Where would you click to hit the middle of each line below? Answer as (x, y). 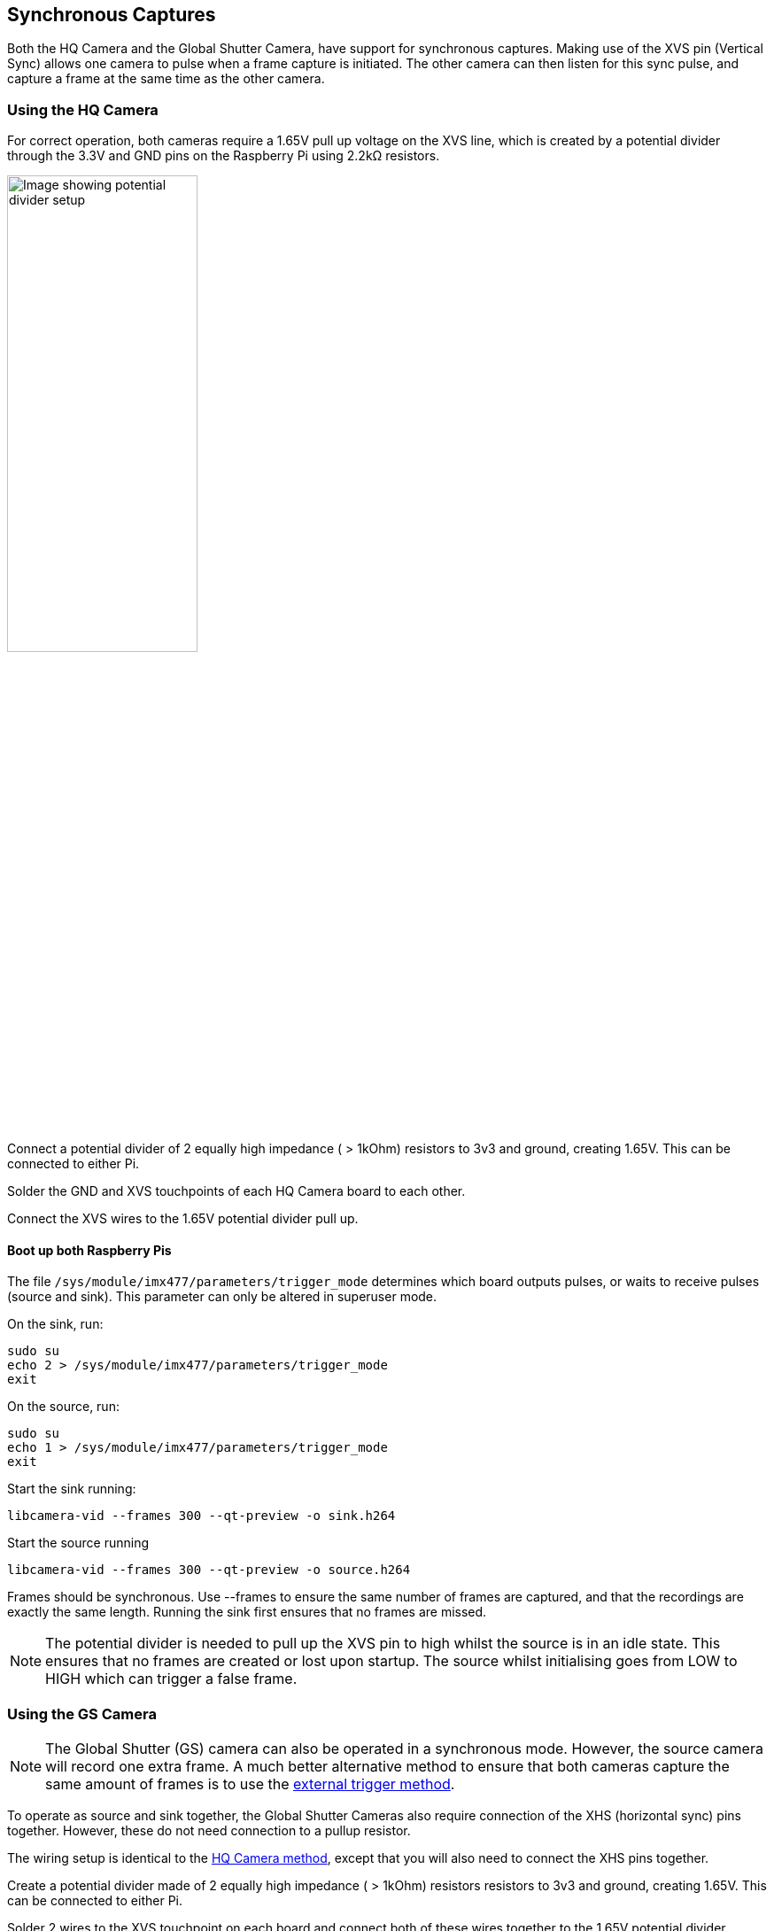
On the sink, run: (55, 1324)
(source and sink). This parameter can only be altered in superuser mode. (222, 1297)
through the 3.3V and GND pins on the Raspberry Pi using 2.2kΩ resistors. (224, 156)
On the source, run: (63, 1407)
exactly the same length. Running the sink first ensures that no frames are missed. (247, 1612)
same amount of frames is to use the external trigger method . (250, 1784)
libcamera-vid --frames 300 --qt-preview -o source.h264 (209, 1570)
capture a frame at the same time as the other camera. (166, 79)
